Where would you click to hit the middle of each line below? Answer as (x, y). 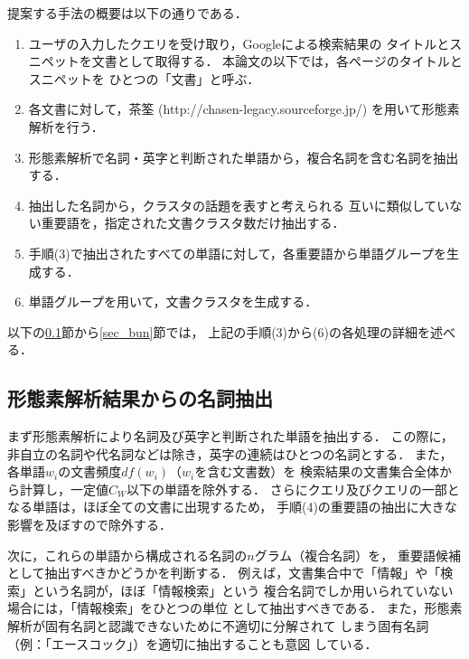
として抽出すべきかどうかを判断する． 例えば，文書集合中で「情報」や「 (224, 573)
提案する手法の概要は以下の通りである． (127, 13)
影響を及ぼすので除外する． (89, 525)
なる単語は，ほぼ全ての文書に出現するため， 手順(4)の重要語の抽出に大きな (232, 507)
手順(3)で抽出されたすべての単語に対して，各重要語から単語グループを (237, 253)
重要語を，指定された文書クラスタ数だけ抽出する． (193, 223)
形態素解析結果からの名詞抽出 (140, 398)
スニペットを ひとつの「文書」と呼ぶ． (144, 78)
